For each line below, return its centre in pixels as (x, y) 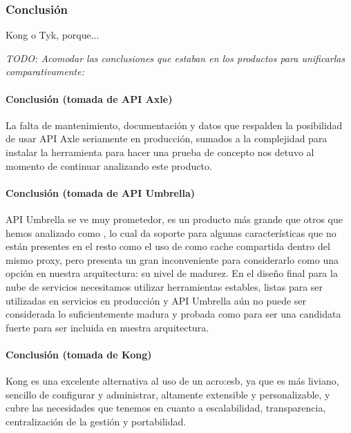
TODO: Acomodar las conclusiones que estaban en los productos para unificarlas (175, 58)
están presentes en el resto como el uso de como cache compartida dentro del (168, 246)
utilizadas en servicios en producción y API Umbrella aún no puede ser (156, 300)
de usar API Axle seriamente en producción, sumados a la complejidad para (167, 138)
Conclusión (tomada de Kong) (79, 354)
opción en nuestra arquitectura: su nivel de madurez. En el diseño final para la (172, 273)
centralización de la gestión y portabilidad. (96, 421)
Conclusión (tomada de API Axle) (89, 98)
